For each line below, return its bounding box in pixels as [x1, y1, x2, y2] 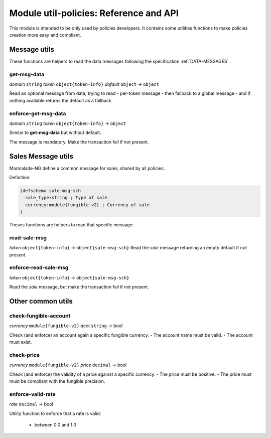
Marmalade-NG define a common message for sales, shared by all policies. [9, 165, 165, 171]
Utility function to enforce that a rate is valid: [9, 410, 101, 416]
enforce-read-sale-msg [9, 264, 69, 271]
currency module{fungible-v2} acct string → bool [9, 323, 123, 329]
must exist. [9, 339, 32, 345]
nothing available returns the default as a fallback [9, 97, 111, 103]
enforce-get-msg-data [9, 110, 66, 117]
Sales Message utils [9, 152, 74, 161]
